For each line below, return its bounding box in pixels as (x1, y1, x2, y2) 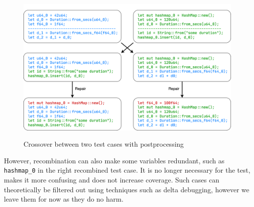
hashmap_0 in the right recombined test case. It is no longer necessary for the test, (4, 165, 251, 175)
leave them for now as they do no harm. (4, 194, 124, 204)
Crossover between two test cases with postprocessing (23, 139, 184, 149)
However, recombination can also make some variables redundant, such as (4, 155, 225, 165)
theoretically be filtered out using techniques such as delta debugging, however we (4, 184, 250, 194)
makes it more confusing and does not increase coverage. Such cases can (4, 174, 219, 184)
